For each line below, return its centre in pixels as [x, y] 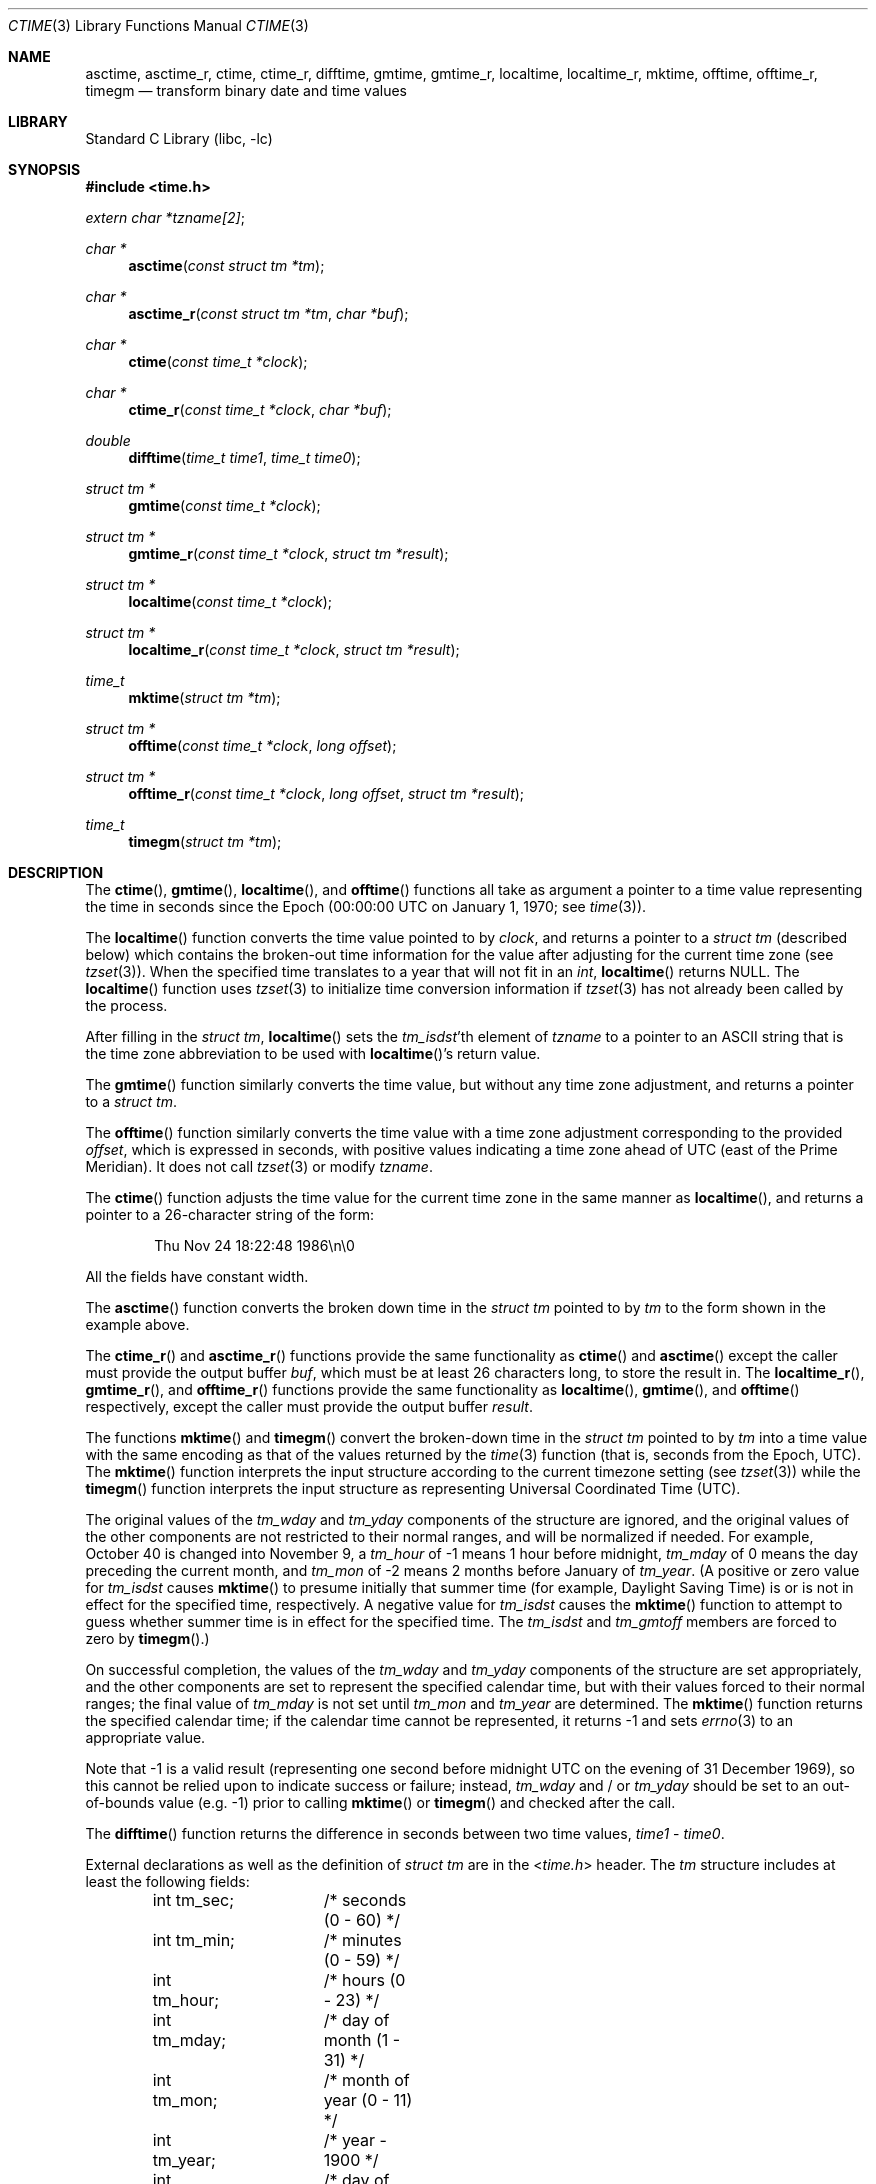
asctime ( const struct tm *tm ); [226, 265]
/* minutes [362, 1940]
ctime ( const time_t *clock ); [218, 361]
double [108, 440]
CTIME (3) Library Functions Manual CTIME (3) [158, 25]
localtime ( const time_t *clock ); [230, 601]
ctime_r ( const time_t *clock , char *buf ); [260, 409]
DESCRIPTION [56, 872]
